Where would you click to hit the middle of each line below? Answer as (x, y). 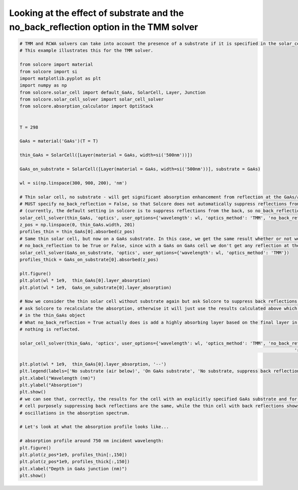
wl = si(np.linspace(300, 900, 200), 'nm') (74, 183)
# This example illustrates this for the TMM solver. (86, 51)
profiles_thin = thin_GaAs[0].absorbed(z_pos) (77, 232)
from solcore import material (56, 64)
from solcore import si (49, 71)
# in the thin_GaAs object (52, 315)
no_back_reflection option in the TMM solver (104, 27)
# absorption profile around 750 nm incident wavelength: (92, 441)
